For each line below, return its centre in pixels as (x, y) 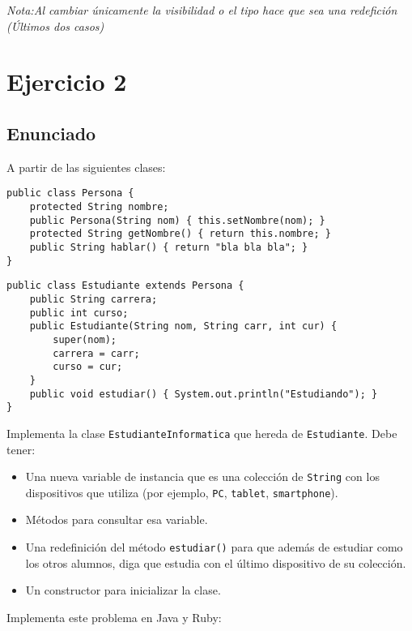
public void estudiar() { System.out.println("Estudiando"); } (204, 394)
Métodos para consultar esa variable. (117, 519)
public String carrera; (93, 299)
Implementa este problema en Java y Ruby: (114, 617)
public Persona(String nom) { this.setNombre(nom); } (177, 220)
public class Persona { (70, 193)
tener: (21, 449)
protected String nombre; (99, 207)
